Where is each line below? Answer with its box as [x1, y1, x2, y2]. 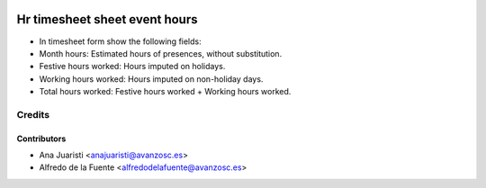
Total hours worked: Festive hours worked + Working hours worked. [39, 86, 292, 97]
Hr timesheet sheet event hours [16, 12, 198, 27]
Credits [16, 108, 49, 121]
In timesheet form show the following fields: [39, 36, 202, 47]
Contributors [16, 133, 67, 144]
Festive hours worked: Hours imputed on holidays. [39, 61, 226, 72]
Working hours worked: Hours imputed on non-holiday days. [39, 73, 264, 85]
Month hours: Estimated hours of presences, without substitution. [39, 48, 283, 58]
